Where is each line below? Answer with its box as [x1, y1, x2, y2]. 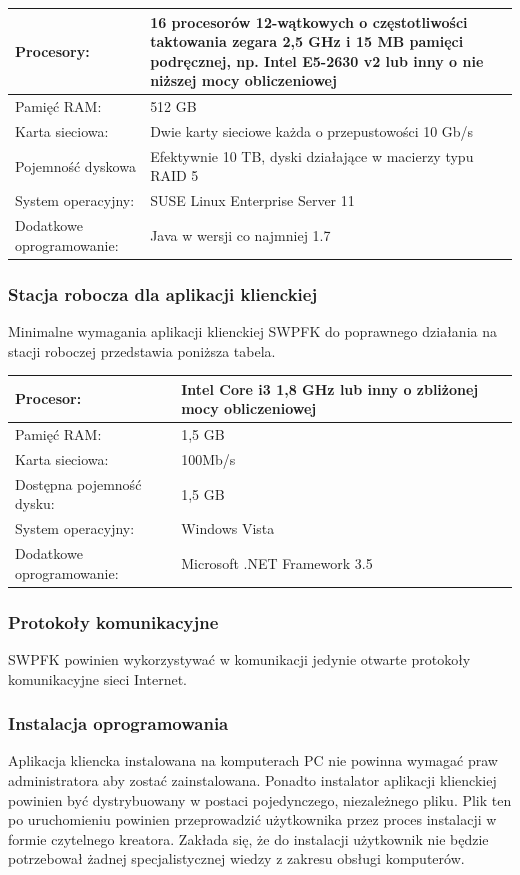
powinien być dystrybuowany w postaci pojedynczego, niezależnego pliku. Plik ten [8, 789, 512, 810]
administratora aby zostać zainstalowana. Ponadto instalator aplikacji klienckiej [8, 770, 497, 790]
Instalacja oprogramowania [8, 711, 229, 736]
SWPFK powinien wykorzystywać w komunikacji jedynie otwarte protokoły [8, 649, 471, 669]
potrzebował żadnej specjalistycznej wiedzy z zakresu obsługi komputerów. [8, 848, 465, 869]
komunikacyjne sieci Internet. [8, 668, 188, 689]
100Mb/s [181, 448, 236, 469]
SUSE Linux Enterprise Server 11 [150, 190, 355, 211]
